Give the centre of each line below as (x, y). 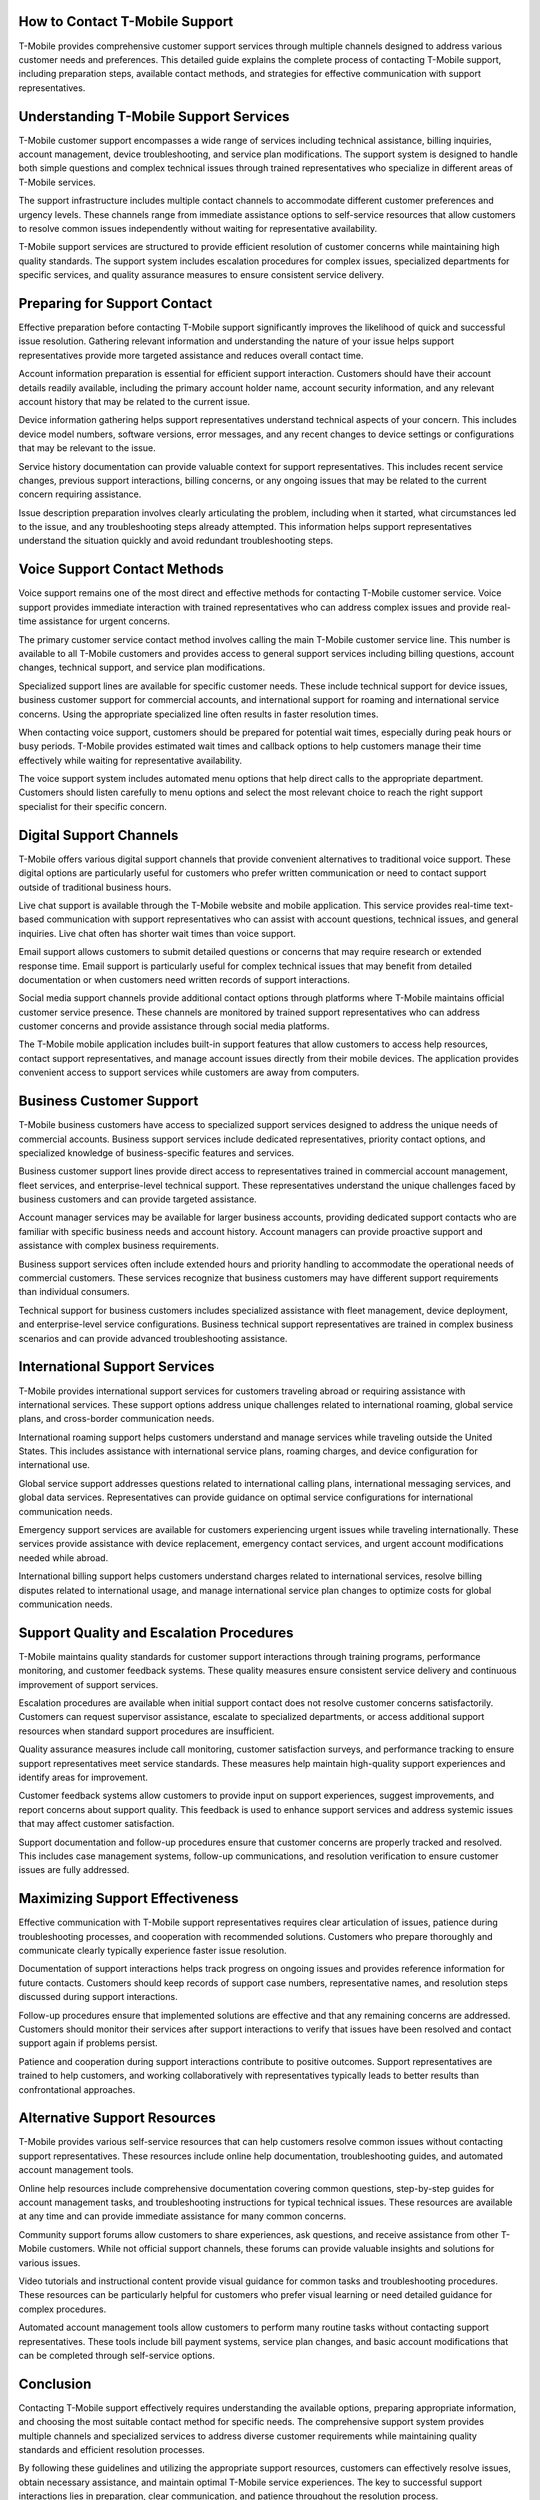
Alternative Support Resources (117, 2118)
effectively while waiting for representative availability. (130, 760)
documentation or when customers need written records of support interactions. (184, 979)
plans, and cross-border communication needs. (116, 1419)
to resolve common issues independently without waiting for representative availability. (198, 228)
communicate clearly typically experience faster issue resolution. (152, 1951)
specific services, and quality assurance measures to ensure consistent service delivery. (201, 275)
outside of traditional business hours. (95, 887)
